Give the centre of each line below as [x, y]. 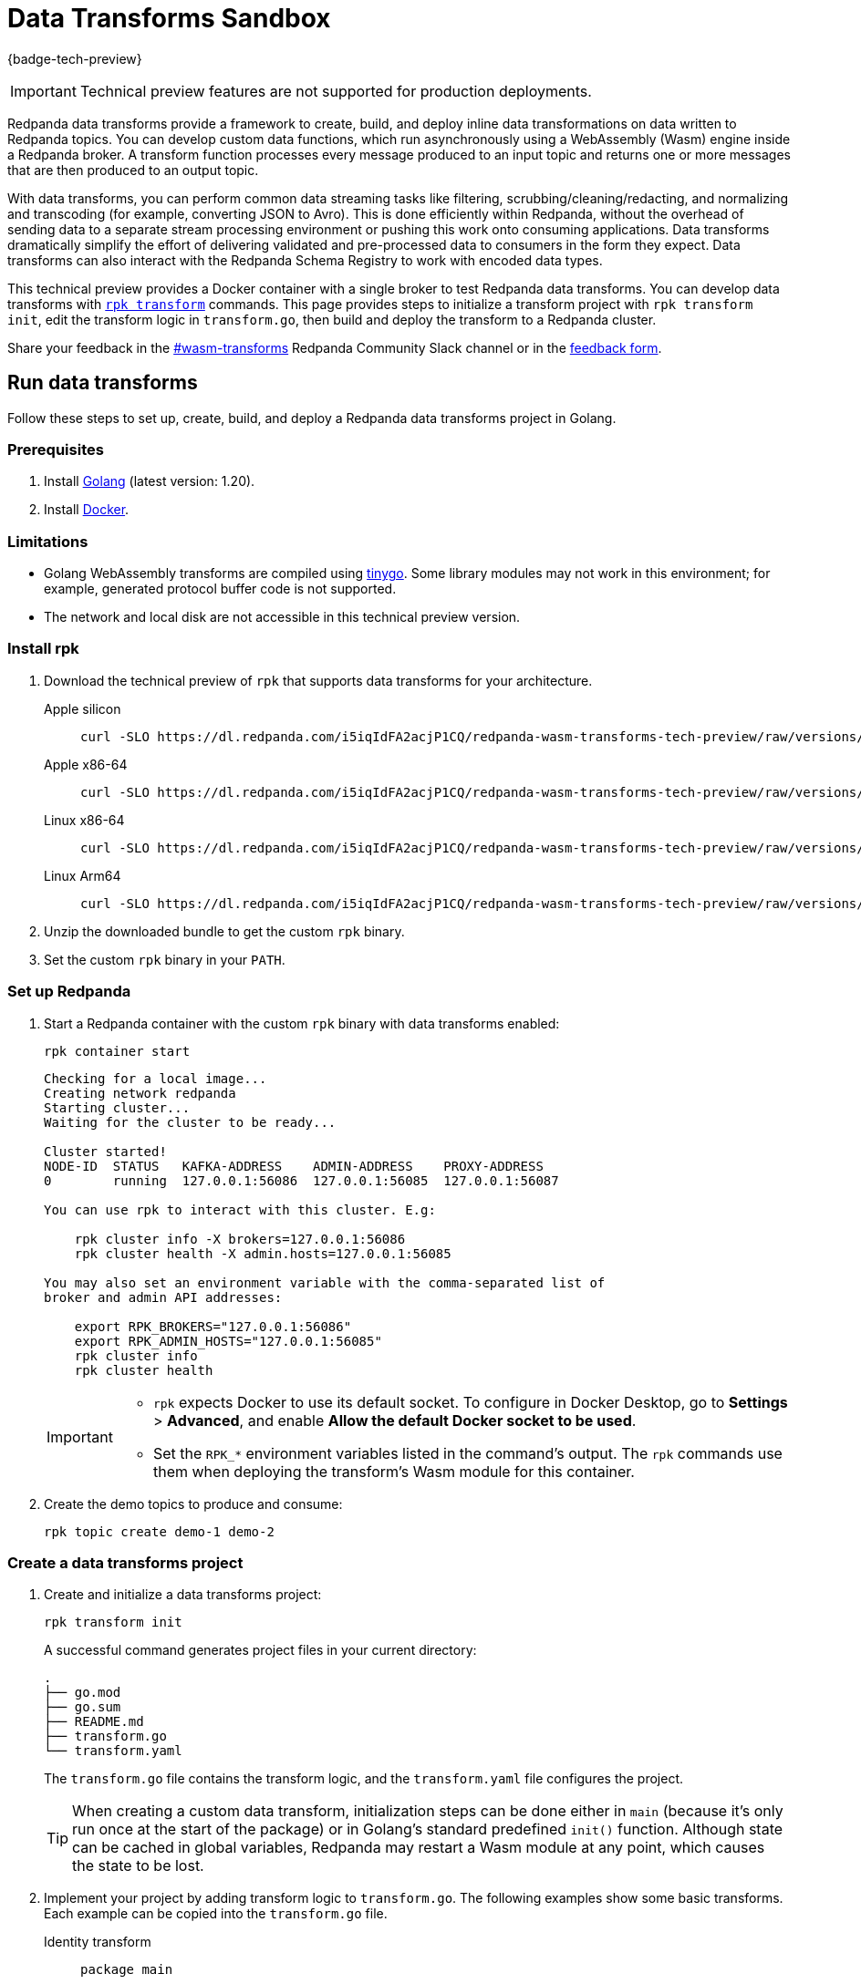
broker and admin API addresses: [163, 1297]
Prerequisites [56, 449]
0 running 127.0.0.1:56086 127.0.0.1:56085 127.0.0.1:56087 [301, 1180]
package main [127, 1970]
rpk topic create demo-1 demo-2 [159, 1531]
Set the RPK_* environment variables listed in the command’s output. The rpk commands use [467, 1453]
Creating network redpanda [140, 1093]
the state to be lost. [138, 1866]
